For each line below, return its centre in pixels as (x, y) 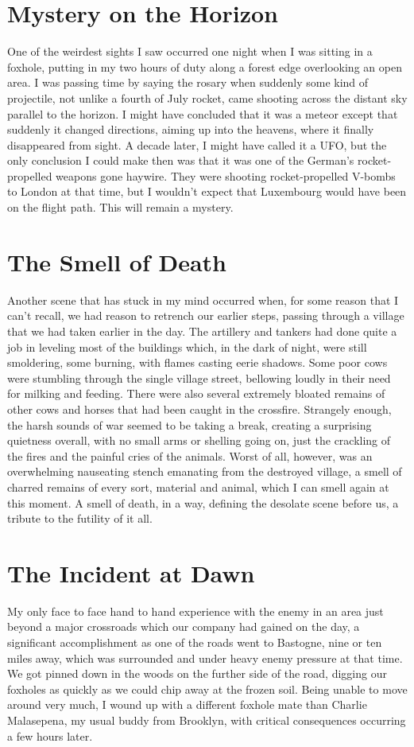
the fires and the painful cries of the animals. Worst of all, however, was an (190, 455)
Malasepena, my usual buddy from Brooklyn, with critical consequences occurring (207, 720)
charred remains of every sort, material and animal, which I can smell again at (198, 486)
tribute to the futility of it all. (80, 518)
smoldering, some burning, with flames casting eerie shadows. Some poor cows (197, 362)
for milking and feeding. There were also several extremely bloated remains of (196, 393)
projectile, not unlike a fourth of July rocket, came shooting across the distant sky (207, 97)
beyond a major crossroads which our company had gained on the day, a (184, 626)
